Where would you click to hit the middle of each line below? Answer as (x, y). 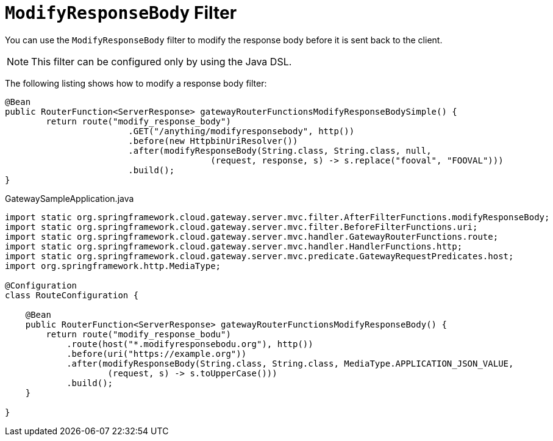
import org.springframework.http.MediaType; (113, 266)
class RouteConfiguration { (72, 295)
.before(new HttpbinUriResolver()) (213, 141)
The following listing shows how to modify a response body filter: (136, 83)
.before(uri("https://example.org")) (157, 353)
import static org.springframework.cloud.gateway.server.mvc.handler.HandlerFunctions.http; (234, 246)
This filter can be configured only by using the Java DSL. (162, 61)
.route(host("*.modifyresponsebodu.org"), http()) (190, 344)
